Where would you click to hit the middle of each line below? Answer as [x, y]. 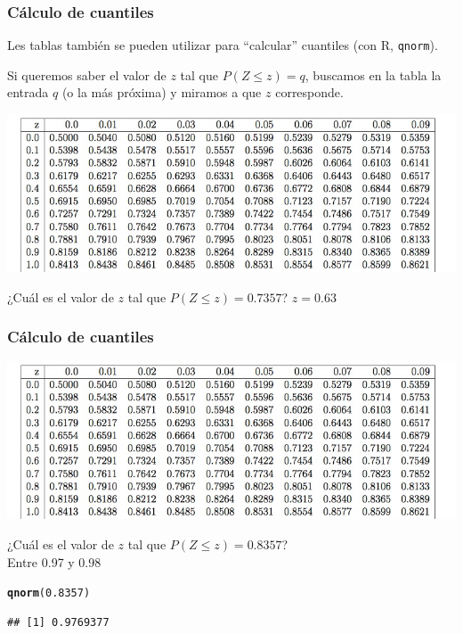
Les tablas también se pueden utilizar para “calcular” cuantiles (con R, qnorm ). [223, 45]
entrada [28, 92]
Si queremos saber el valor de [87, 74]
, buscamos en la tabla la [373, 74]
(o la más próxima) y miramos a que [162, 92]
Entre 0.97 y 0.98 [54, 561]
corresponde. [309, 92]
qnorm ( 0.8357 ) [49, 593]
